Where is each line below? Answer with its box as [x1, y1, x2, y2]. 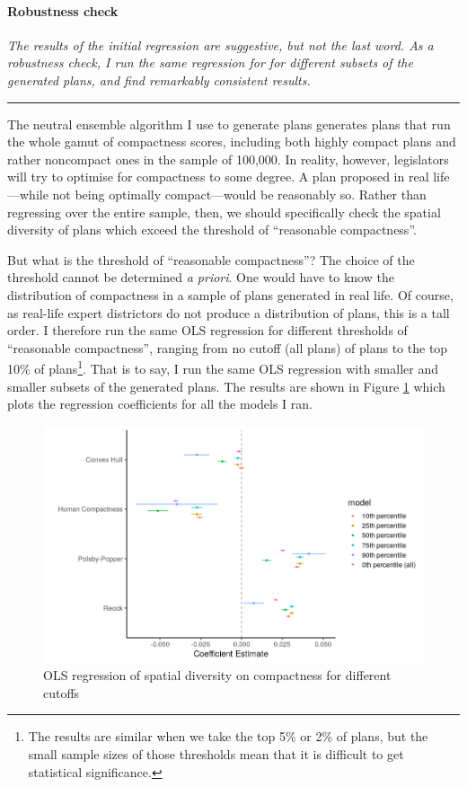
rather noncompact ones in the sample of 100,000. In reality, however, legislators [7, 149, 449, 168]
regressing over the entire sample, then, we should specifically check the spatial [7, 202, 441, 221]
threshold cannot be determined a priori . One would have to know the [7, 268, 394, 287]
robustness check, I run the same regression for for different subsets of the [7, 53, 413, 72]
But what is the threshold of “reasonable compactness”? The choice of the [7, 250, 415, 269]
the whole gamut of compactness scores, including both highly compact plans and [7, 132, 456, 151]
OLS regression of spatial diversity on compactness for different [43, 666, 392, 685]
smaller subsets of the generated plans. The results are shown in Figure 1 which [7, 376, 445, 395]
